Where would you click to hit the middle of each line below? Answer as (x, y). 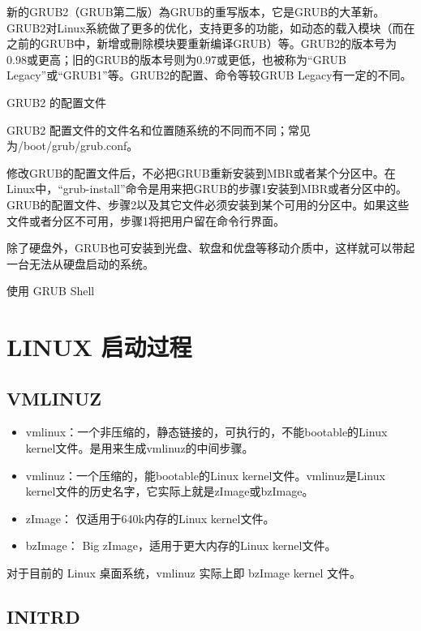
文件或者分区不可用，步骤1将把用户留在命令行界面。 (146, 220)
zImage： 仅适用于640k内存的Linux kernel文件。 (150, 518)
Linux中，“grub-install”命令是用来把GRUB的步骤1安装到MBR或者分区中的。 (207, 189)
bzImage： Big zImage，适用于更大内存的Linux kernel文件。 (181, 545)
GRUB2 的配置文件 (56, 102)
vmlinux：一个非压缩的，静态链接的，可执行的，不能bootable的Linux (206, 432)
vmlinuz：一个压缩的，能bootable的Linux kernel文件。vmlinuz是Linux (205, 475)
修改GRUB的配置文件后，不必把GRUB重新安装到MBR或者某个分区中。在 (201, 172)
